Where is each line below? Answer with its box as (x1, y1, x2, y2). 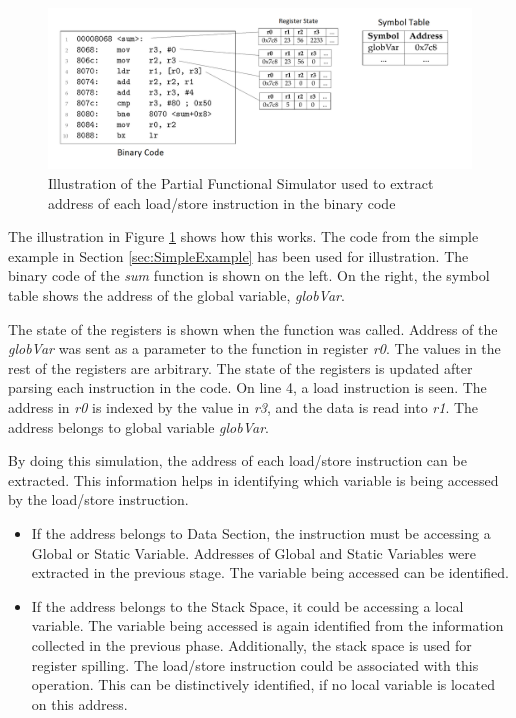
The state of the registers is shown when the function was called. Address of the (8, 318, 498, 339)
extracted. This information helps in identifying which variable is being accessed (8, 469, 499, 490)
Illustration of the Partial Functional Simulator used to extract (48, 173, 434, 194)
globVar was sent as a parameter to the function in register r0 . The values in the (8, 338, 501, 359)
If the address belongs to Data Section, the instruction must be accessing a (31, 522, 491, 543)
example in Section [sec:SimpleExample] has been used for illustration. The (8, 245, 469, 266)
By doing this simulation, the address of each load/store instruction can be (8, 450, 467, 471)
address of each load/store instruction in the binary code (48, 192, 396, 213)
